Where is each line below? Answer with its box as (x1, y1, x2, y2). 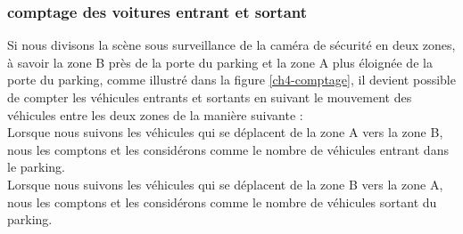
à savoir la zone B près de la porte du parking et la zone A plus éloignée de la (7, 52, 433, 71)
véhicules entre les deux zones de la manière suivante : (7, 105, 303, 124)
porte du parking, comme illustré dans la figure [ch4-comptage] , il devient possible (7, 70, 456, 89)
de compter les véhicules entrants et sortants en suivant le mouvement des (7, 88, 412, 106)
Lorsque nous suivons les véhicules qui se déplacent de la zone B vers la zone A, (7, 174, 443, 193)
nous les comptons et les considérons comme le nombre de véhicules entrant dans (7, 140, 449, 158)
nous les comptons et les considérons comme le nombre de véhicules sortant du (7, 192, 437, 211)
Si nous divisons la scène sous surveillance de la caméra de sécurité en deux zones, (7, 36, 456, 54)
